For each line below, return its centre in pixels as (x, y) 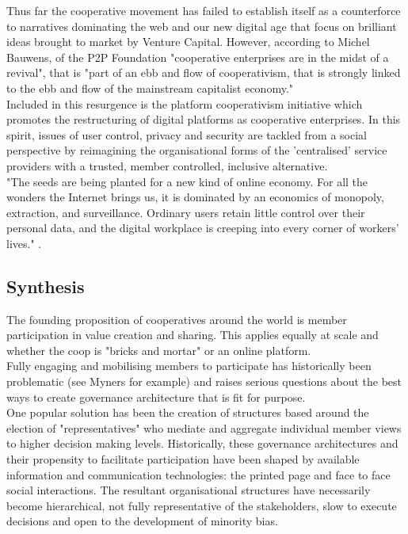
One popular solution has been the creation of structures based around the (188, 412)
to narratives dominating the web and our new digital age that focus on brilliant (202, 26)
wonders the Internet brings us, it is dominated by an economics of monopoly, (195, 197)
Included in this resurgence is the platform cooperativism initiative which (185, 103)
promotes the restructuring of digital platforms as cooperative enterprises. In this (204, 119)
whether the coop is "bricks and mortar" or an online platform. (159, 350)
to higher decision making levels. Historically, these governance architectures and (202, 443)
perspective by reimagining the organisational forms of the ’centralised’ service (197, 150)
